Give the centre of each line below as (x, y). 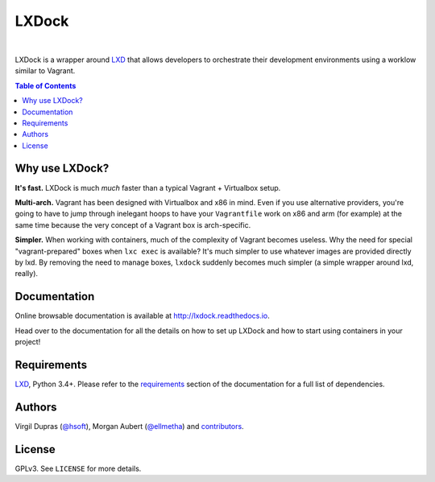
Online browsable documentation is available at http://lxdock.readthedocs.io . (142, 316)
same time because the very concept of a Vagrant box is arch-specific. (133, 225)
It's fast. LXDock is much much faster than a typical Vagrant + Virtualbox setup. (148, 187)
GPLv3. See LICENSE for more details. (78, 468)
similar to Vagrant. (45, 71)
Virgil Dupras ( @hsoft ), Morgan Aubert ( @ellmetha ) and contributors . (130, 426)
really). (27, 274)
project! (28, 342)
